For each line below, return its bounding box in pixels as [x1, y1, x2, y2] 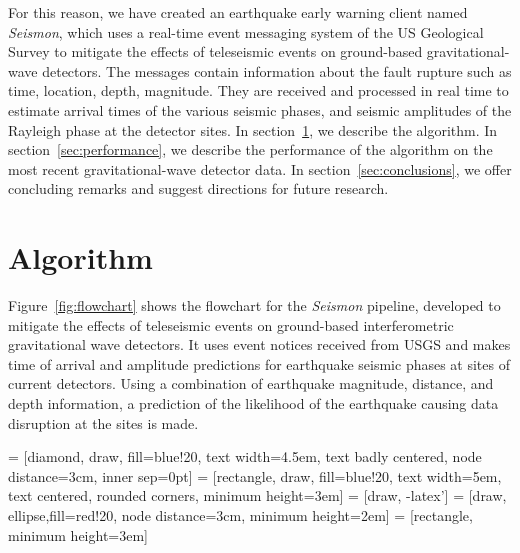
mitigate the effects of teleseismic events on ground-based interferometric [8, 314, 454, 335]
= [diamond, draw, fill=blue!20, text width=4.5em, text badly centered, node [8, 446, 482, 467]
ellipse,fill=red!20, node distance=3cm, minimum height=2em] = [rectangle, [8, 505, 473, 525]
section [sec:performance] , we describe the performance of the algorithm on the [8, 139, 493, 160]
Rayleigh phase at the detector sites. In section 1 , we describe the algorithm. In [8, 119, 498, 140]
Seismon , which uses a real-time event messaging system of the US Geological [8, 21, 484, 42]
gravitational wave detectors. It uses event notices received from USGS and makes [8, 334, 511, 355]
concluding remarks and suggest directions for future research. [8, 178, 389, 199]
